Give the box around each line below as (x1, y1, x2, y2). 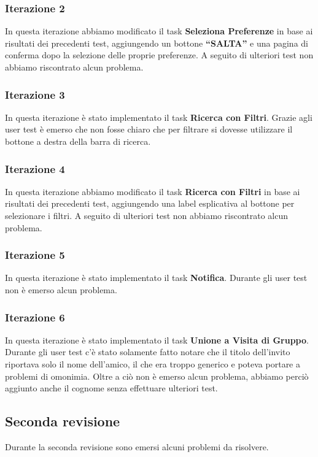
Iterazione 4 (5, 161, 65, 176)
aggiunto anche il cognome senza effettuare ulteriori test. (5, 382, 218, 394)
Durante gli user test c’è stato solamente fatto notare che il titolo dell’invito (5, 345, 290, 358)
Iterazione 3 (5, 86, 65, 102)
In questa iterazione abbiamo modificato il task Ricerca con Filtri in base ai (5, 185, 300, 198)
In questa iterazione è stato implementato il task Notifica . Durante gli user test (5, 271, 308, 284)
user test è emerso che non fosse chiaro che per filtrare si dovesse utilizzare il (5, 123, 293, 136)
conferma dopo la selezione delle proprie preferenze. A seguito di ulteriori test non (5, 48, 314, 61)
